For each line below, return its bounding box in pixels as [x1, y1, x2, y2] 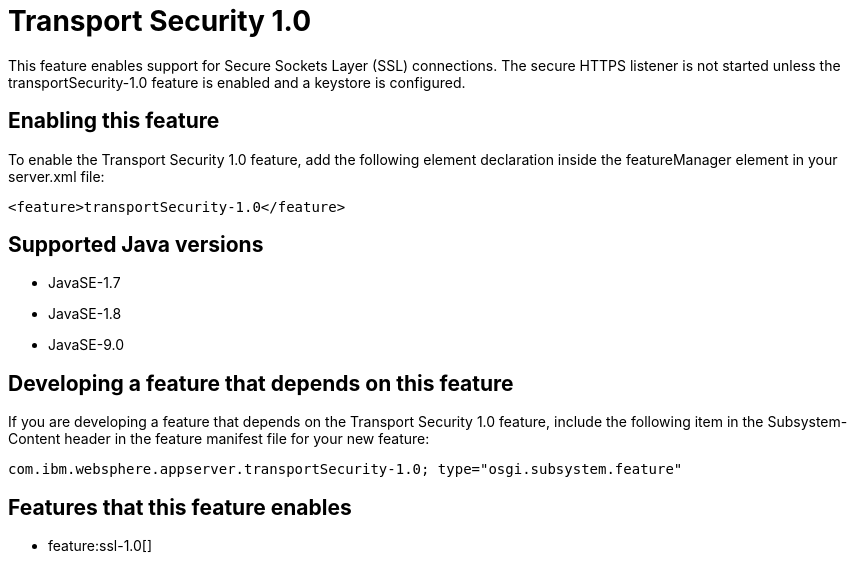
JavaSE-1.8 [48, 305, 122, 323]
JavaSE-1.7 [48, 274, 121, 292]
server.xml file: [8, 167, 105, 185]
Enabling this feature [8, 108, 220, 134]
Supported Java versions [8, 232, 264, 258]
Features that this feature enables [8, 494, 352, 520]
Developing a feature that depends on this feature [8, 370, 514, 396]
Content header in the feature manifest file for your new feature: [8, 430, 430, 448]
